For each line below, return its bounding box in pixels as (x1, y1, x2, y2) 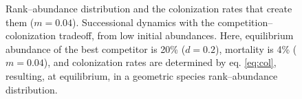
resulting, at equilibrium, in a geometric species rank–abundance (6, 68, 278, 82)
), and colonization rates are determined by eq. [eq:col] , (43, 55, 277, 69)
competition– (217, 14, 273, 29)
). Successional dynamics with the (72, 14, 215, 29)
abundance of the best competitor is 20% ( (6, 41, 186, 56)
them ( (6, 14, 34, 29)
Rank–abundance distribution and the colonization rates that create (6, 1, 292, 15)
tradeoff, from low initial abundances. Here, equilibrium (58, 28, 294, 43)
